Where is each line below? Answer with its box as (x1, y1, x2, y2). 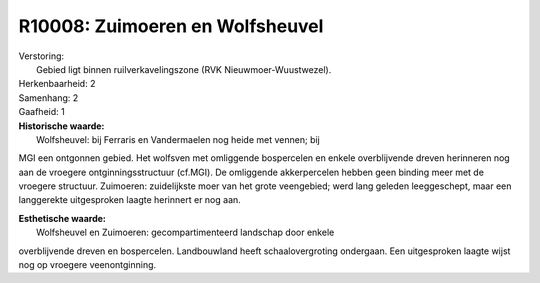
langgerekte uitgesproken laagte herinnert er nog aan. (18, 194, 242, 206)
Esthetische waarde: (18, 212, 107, 224)
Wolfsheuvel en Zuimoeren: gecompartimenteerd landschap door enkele (36, 226, 335, 239)
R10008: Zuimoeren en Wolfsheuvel (18, 15, 324, 37)
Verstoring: (18, 50, 65, 62)
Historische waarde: (18, 120, 105, 132)
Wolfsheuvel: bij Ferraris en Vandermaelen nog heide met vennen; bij (36, 133, 320, 145)
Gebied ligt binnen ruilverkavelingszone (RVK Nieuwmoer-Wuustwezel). (36, 63, 332, 75)
